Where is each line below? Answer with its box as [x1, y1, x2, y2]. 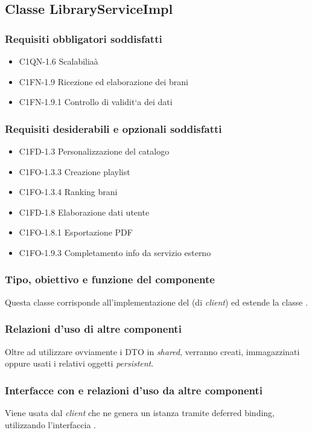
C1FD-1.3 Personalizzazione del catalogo [19, 145, 170, 157]
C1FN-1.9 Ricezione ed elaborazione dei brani [19, 75, 188, 88]
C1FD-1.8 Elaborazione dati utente [19, 205, 150, 218]
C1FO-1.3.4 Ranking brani [19, 185, 118, 198]
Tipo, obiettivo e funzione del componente [5, 272, 215, 287]
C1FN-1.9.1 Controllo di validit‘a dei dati [19, 95, 173, 108]
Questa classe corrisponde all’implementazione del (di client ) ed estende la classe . [5, 295, 308, 308]
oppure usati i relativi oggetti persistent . [5, 357, 154, 370]
